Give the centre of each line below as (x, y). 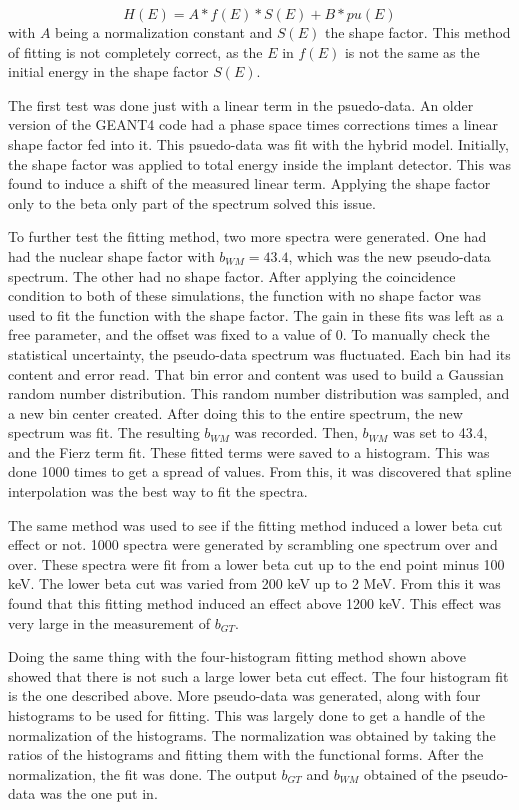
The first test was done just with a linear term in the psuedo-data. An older (241, 104)
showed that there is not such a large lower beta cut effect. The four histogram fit (258, 675)
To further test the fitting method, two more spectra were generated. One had (247, 236)
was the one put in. (98, 793)
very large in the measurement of (109, 622)
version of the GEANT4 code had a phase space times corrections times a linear (253, 124)
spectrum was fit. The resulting (104, 432)
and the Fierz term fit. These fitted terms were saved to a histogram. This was (249, 451)
